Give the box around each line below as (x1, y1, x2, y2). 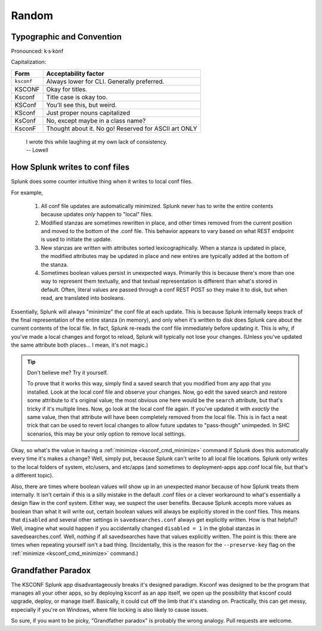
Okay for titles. (46, 85, 88, 93)
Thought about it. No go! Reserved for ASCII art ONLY (46, 124, 197, 133)
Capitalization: (11, 59, 47, 66)
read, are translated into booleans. (41, 295, 125, 302)
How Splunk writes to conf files (11, 162, 130, 173)
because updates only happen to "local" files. (41, 211, 153, 218)
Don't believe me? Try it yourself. (27, 369, 109, 376)
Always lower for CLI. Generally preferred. (46, 77, 165, 85)
